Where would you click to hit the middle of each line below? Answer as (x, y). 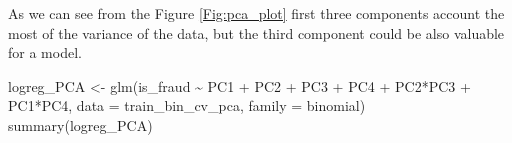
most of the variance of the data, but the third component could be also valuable (256, 32)
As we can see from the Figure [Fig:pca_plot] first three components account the (256, 13)
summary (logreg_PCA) (80, 124)
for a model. (45, 52)
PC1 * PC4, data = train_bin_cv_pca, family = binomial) (187, 105)
